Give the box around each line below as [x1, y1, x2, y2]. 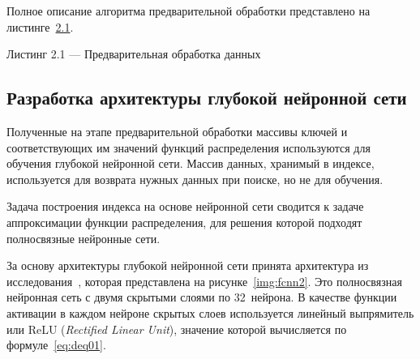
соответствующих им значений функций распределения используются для [6, 139, 371, 156]
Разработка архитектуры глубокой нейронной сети [6, 85, 407, 110]
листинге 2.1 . [6, 18, 74, 35]
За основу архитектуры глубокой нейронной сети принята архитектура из [6, 257, 369, 274]
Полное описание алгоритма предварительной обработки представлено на [6, 2, 371, 19]
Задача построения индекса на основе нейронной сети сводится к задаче [6, 198, 364, 215]
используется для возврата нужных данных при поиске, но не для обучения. [6, 170, 384, 187]
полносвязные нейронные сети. [6, 229, 161, 246]
